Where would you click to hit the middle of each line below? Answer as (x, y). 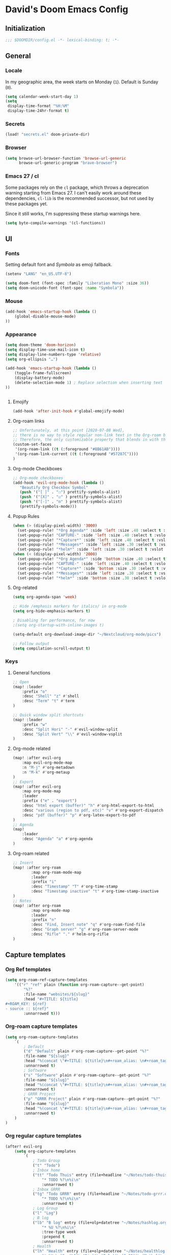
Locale (14, 71)
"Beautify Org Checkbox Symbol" (54, 487)
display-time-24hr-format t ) (38, 111)
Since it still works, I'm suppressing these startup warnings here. (73, 213)
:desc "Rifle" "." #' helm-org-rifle (70, 934)
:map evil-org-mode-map (47, 763)
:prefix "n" (44, 920)
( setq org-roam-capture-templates (42, 1037)
